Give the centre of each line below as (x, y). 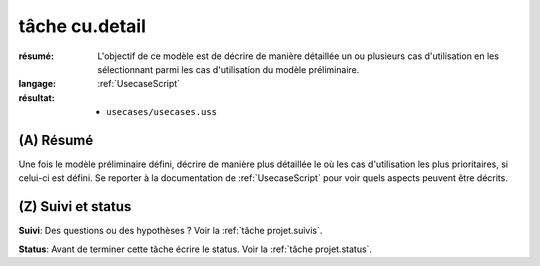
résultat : (36, 97)
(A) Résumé (56, 140)
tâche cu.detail (82, 26)
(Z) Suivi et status (75, 206)
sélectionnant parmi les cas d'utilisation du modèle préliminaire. (228, 69)
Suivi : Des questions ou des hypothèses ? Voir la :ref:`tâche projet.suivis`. (170, 231)
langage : (37, 84)
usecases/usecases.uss (162, 112)
